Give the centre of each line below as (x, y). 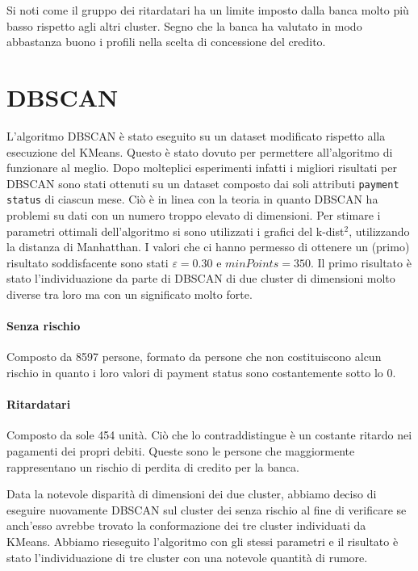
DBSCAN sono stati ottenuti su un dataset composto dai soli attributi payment (203, 183)
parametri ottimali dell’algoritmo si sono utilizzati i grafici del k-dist (176, 231)
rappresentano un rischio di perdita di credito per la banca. (153, 466)
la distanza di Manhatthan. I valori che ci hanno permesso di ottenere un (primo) (208, 247)
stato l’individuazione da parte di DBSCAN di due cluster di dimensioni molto (201, 278)
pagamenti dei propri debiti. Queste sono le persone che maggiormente (181, 450)
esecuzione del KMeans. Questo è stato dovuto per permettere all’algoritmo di (200, 151)
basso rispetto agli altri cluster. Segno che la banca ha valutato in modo (184, 25)
